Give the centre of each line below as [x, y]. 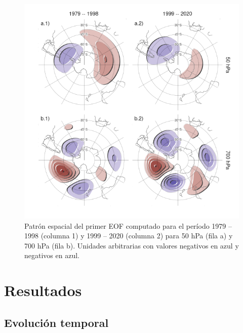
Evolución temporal [56, 322]
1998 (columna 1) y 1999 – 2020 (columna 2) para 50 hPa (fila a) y [129, 236]
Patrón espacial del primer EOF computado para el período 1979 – [128, 225]
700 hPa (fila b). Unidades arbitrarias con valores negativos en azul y [132, 245]
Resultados [43, 290]
